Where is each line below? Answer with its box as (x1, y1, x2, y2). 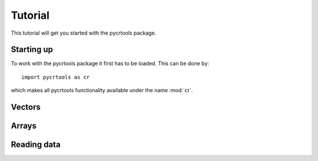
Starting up (11, 45, 53, 55)
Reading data (11, 140, 61, 150)
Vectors (11, 102, 41, 112)
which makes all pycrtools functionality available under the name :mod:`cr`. (11, 87, 193, 94)
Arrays (11, 121, 37, 131)
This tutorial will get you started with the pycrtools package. (11, 29, 157, 36)
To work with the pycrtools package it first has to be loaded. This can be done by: (11, 60, 209, 67)
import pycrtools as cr (21, 73, 90, 80)
